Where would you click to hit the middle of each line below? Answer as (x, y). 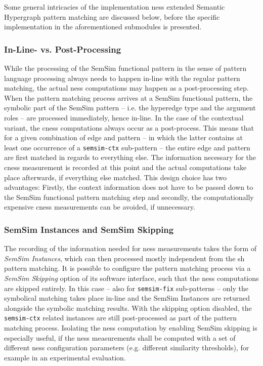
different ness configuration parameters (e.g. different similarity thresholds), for (127, 348)
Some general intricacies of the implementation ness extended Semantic (115, 7)
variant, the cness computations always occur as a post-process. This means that (129, 127)
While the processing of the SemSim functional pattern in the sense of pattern (125, 68)
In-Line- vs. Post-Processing (63, 49)
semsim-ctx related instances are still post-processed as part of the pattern (121, 318)
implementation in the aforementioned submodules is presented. (103, 27)
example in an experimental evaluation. (65, 357)
